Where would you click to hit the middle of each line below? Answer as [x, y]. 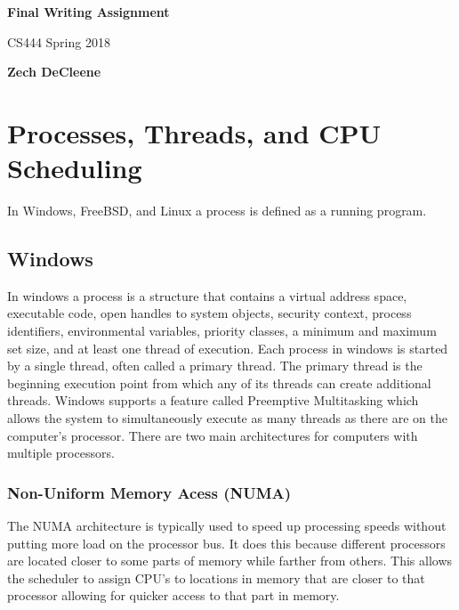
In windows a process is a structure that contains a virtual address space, [207, 295]
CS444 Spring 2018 [59, 41]
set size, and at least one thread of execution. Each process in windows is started [228, 348]
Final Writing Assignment [89, 12]
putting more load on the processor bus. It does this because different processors [226, 543]
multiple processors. [61, 453]
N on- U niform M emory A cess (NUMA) [149, 492]
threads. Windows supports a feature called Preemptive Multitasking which [213, 400]
